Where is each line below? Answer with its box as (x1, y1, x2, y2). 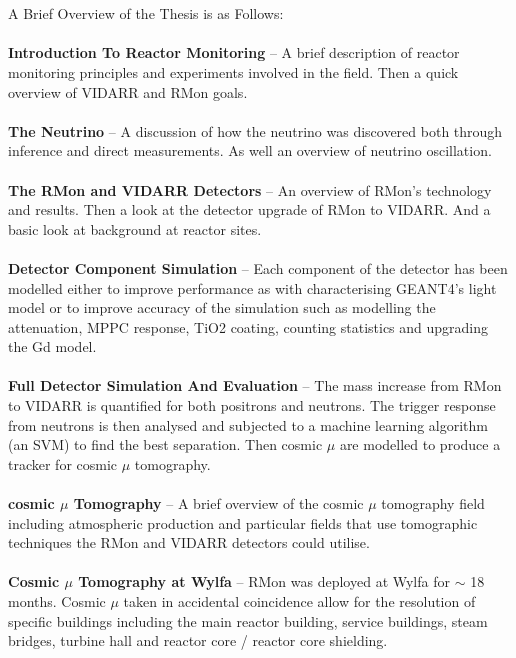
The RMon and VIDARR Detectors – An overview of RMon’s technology (8, 179, 492, 200)
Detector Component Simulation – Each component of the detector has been (8, 257, 508, 278)
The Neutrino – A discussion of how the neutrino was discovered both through (8, 120, 503, 141)
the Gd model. (8, 336, 97, 357)
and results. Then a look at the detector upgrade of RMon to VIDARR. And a (8, 199, 491, 220)
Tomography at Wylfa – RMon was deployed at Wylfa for (78, 571, 450, 592)
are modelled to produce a (339, 434, 501, 455)
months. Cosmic (8, 591, 106, 611)
